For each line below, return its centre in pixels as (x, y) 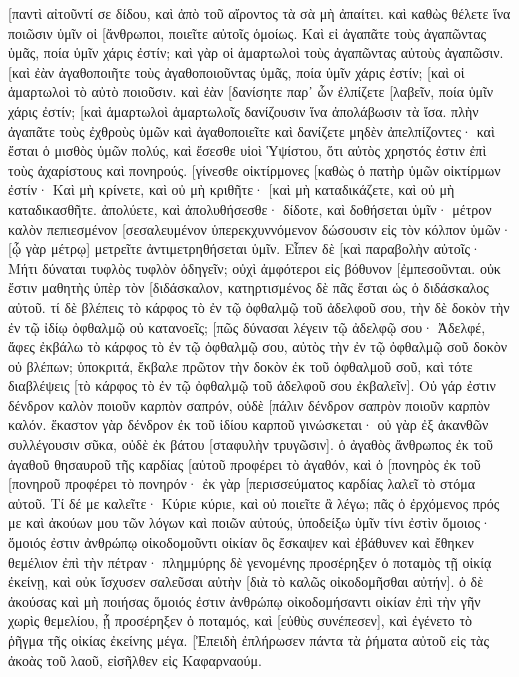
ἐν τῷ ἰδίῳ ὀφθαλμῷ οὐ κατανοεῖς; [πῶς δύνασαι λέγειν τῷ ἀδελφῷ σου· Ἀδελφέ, (247, 326)
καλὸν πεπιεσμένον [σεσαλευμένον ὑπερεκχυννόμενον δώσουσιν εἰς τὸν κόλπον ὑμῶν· (260, 228)
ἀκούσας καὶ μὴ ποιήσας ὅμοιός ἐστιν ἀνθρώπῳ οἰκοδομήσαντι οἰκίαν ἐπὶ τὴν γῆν (244, 600)
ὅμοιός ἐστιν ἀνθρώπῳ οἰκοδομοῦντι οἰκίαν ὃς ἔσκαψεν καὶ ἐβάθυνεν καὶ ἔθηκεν (241, 542)
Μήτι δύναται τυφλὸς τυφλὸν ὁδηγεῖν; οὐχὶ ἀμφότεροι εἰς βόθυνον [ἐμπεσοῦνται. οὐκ (254, 267)
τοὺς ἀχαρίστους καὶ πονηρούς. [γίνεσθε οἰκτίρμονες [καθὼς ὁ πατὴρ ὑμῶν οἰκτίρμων (254, 169)
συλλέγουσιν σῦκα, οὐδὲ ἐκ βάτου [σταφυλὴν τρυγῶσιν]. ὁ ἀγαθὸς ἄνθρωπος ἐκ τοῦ (250, 444)
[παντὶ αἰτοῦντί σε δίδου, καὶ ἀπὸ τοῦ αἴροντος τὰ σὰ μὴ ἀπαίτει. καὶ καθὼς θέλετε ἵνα (259, 13)
